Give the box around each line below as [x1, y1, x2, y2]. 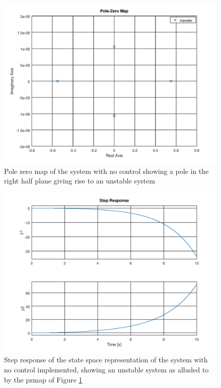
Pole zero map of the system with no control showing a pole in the [4, 165, 209, 176]
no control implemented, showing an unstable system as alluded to [4, 364, 209, 374]
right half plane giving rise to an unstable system [4, 175, 155, 186]
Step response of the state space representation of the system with [4, 354, 208, 365]
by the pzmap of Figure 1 [4, 374, 82, 384]
